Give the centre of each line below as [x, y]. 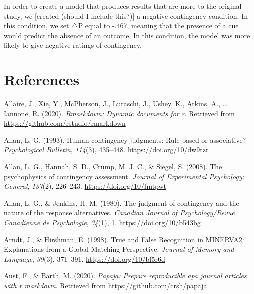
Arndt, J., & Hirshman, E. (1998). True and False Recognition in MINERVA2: [124, 239]
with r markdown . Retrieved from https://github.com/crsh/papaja [106, 285]
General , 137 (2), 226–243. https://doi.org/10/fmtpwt [85, 186]
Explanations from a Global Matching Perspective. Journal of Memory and [119, 249]
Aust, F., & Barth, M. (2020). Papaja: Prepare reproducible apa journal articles [125, 275]
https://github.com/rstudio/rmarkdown [65, 123]
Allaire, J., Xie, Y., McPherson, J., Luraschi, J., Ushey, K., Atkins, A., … [116, 104]
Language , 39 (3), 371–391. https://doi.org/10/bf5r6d [85, 258]
